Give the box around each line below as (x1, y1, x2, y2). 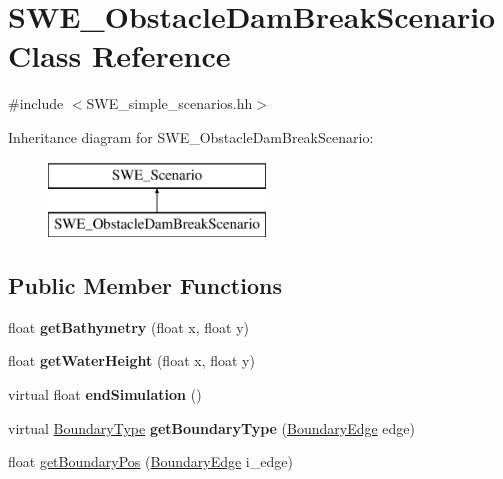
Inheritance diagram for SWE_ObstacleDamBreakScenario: (8, 126, 374, 147)
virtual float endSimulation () (8, 384, 202, 405)
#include (8, 93, 64, 114)
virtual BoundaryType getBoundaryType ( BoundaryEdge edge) (8, 417, 416, 438)
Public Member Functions (8, 270, 282, 301)
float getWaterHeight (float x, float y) (8, 350, 255, 371)
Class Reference (8, 35, 231, 76)
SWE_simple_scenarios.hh (86, 93, 253, 114)
